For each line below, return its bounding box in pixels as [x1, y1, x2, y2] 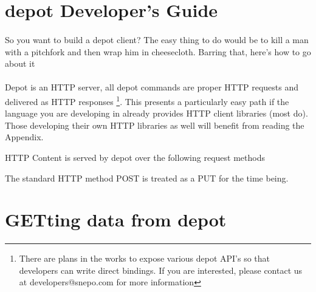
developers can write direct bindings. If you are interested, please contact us [19, 263, 303, 276]
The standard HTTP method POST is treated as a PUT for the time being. [5, 171, 289, 184]
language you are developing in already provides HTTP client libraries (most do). [5, 107, 308, 120]
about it [5, 57, 35, 70]
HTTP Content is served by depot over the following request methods [5, 151, 265, 163]
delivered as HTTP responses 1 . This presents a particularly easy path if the [5, 93, 289, 107]
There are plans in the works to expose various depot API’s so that [19, 252, 270, 265]
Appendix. [5, 131, 44, 143]
